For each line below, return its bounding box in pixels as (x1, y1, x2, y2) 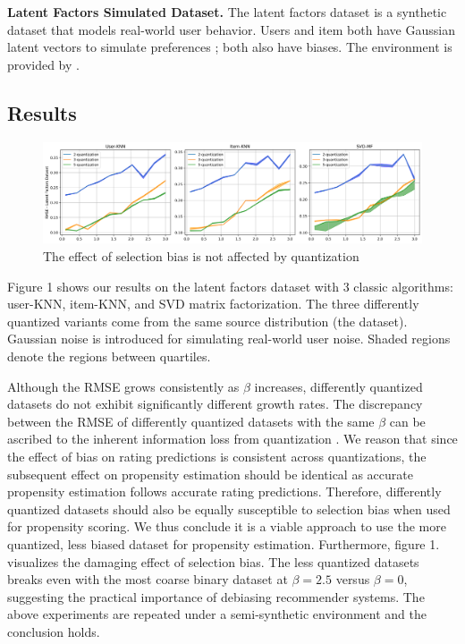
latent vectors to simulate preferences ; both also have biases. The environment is (7, 38, 452, 56)
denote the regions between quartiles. (7, 347, 211, 365)
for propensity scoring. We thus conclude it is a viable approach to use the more (7, 517, 446, 536)
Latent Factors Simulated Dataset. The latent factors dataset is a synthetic (7, 3, 447, 21)
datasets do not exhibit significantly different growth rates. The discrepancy (7, 394, 423, 413)
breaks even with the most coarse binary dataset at (7, 570, 288, 589)
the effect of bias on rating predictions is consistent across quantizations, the (7, 446, 427, 465)
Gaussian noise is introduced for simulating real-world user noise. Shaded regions (7, 329, 451, 348)
